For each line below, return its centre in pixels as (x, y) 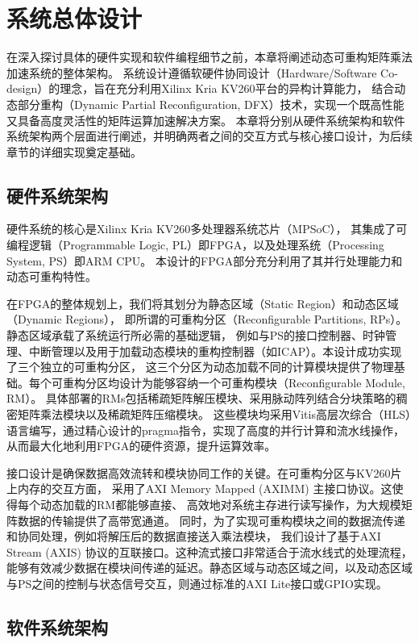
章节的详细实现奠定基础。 (74, 151)
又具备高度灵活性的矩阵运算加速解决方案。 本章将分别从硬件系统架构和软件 (206, 120)
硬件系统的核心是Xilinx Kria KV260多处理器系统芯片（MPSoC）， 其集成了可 (207, 229)
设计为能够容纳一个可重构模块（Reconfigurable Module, (262, 382)
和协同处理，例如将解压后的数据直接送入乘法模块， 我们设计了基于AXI (194, 536)
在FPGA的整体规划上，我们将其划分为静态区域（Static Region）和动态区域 (203, 303)
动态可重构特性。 (52, 276)
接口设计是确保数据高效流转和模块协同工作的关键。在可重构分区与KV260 (199, 472)
